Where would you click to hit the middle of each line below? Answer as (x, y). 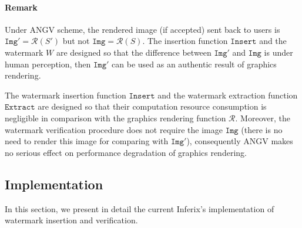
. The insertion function (185, 41)
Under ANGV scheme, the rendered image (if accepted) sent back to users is (142, 29)
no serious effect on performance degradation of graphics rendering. (126, 152)
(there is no (262, 129)
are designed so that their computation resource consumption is (152, 106)
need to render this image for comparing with (87, 141)
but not (76, 41)
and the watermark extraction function (228, 95)
